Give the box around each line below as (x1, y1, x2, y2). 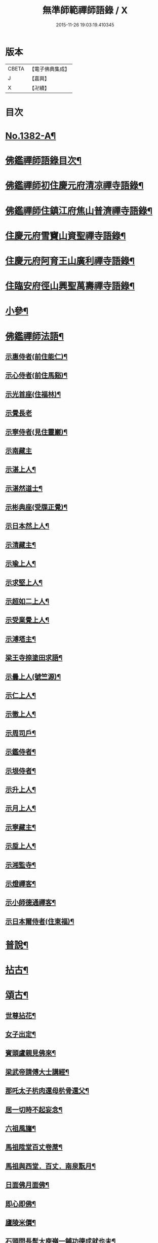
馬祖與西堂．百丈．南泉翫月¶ (5, 1162, 96, 1170)
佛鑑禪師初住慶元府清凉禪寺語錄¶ (5, 180, 144, 192)
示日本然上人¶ (5, 522, 50, 530)
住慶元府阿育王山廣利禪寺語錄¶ (5, 256, 135, 267)
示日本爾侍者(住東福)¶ (5, 917, 74, 926)
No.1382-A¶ (5, 130, 56, 142)
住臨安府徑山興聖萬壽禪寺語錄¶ (5, 280, 135, 292)
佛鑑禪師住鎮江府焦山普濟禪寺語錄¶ (5, 205, 153, 217)
